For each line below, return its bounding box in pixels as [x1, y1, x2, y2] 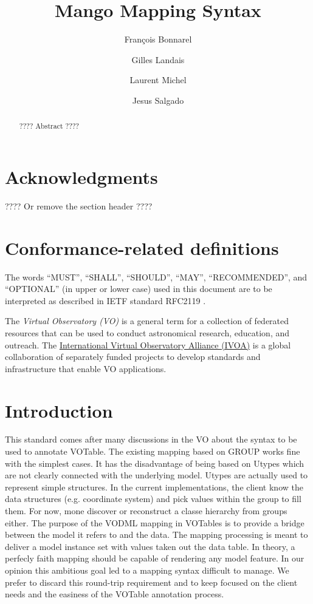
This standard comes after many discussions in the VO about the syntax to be [5, 433, 297, 446]
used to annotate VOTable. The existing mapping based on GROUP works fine [5, 445, 300, 458]
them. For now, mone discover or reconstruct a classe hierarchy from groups [5, 504, 287, 517]
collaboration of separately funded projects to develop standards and [5, 350, 261, 363]
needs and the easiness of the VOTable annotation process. [5, 588, 224, 600]
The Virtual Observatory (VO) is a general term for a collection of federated [5, 314, 289, 327]
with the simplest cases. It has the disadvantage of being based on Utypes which [5, 456, 304, 469]
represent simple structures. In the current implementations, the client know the [5, 480, 303, 493]
